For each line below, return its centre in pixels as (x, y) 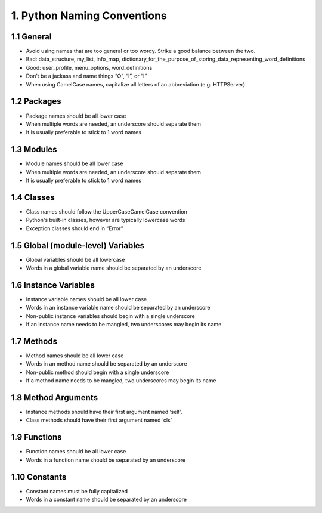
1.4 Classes (33, 197)
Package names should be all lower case (76, 116)
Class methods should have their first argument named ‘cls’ (99, 420)
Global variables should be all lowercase (75, 259)
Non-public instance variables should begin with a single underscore (110, 316)
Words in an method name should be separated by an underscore (106, 364)
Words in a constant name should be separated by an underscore (106, 500)
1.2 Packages (36, 101)
